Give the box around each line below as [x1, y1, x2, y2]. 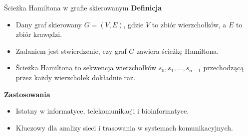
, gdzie [123, 19, 144, 29]
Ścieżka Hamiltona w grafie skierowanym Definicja [4, 2, 162, 12]
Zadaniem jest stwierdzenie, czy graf [15, 45, 127, 56]
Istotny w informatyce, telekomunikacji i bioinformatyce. [15, 106, 189, 116]
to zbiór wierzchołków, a [152, 19, 227, 29]
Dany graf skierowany [15, 19, 82, 29]
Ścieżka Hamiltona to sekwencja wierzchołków [15, 62, 157, 73]
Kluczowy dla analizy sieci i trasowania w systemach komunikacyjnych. [15, 122, 233, 133]
